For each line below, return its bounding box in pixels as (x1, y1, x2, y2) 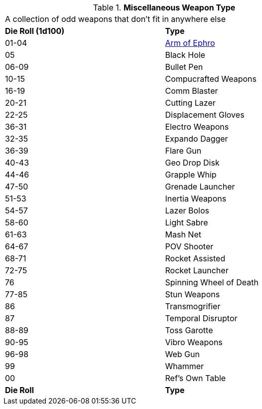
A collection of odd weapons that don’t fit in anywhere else (5, 14, 226, 24)
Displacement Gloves (165, 110, 245, 120)
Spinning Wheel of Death (165, 277, 259, 287)
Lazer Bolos (165, 205, 209, 215)
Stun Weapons (165, 289, 220, 299)
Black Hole (165, 50, 205, 60)
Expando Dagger (165, 134, 228, 144)
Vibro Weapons (165, 337, 223, 347)
